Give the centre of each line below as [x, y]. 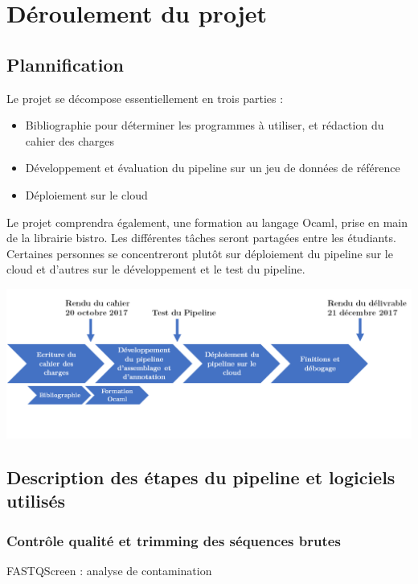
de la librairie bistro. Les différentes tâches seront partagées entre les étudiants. [201, 238]
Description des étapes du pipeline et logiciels [201, 477]
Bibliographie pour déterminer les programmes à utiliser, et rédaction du [205, 125]
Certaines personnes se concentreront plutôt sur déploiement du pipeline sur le [200, 253]
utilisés [36, 501]
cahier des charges [70, 140]
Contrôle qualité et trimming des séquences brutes [174, 540]
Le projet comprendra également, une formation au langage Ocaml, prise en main [207, 222]
